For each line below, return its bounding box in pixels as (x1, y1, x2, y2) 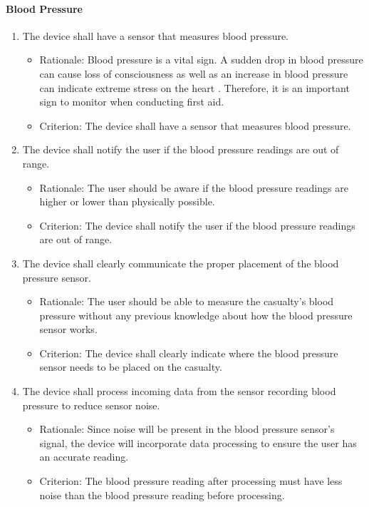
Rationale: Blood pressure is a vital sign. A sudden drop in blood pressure (39, 52, 363, 67)
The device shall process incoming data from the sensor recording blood (22, 384, 336, 399)
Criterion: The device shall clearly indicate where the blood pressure (39, 345, 338, 360)
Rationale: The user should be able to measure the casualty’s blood (39, 294, 334, 309)
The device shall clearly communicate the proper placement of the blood (22, 255, 339, 270)
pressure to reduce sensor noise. (22, 397, 160, 412)
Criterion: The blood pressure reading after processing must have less (39, 473, 343, 488)
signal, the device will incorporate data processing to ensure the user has (39, 435, 357, 450)
